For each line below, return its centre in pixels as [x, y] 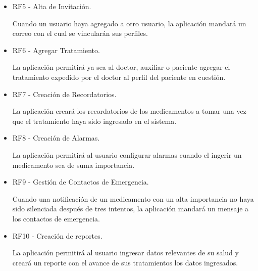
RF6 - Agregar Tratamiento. [56, 50]
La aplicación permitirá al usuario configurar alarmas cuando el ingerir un [127, 154]
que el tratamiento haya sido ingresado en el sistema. [94, 121]
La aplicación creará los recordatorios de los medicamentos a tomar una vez [129, 111]
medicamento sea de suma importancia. [73, 165]
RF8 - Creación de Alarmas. [56, 138]
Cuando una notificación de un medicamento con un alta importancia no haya [133, 198]
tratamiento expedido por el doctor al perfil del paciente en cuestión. [119, 77]
